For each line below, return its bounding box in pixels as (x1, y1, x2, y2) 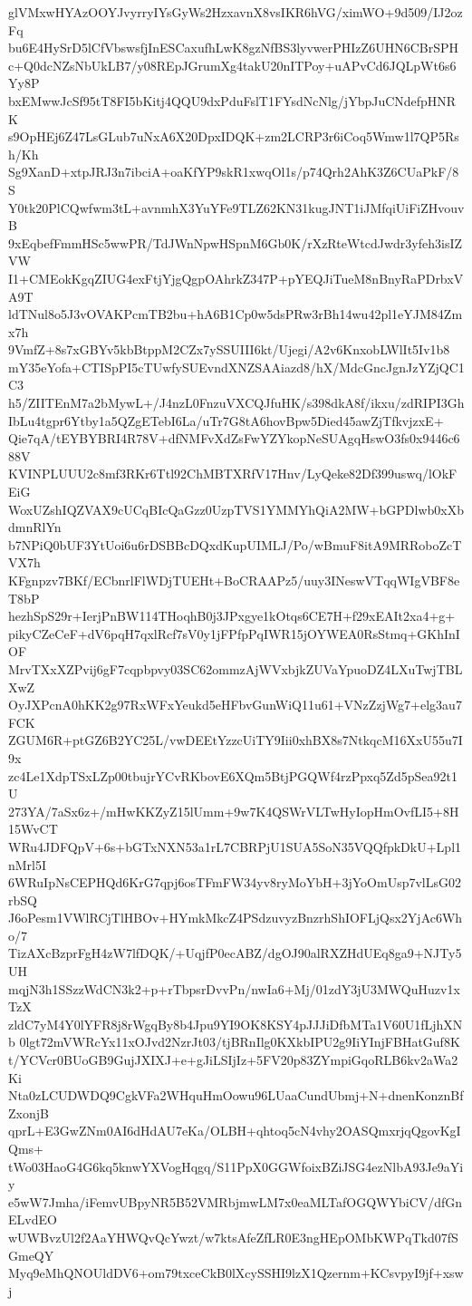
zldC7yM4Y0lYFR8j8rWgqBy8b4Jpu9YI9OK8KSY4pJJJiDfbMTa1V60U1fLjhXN (8, 1014, 463, 1033)
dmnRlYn (8, 518, 62, 537)
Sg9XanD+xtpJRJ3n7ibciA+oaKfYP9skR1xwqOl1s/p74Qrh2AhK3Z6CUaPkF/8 (8, 162, 459, 181)
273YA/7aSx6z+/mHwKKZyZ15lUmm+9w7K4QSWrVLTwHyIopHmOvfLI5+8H (8, 801, 459, 820)
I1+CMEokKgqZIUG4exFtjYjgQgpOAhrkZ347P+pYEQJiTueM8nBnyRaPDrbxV (8, 268, 464, 287)
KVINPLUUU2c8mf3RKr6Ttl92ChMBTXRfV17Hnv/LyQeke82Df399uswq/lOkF (8, 464, 458, 483)
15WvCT (8, 819, 58, 838)
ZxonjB (8, 1103, 49, 1122)
